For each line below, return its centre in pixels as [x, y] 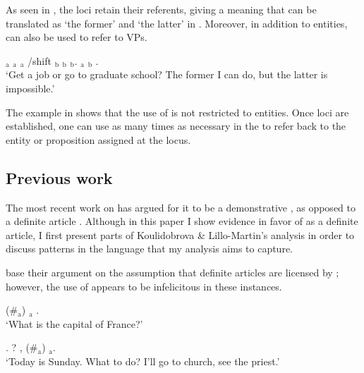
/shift [40, 60]
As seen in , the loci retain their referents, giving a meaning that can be [161, 9]
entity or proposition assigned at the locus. [98, 139]
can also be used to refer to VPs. [77, 37]
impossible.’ [30, 88]
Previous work [59, 177]
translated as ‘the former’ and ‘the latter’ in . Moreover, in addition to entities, [177, 23]
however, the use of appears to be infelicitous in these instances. [144, 286]
